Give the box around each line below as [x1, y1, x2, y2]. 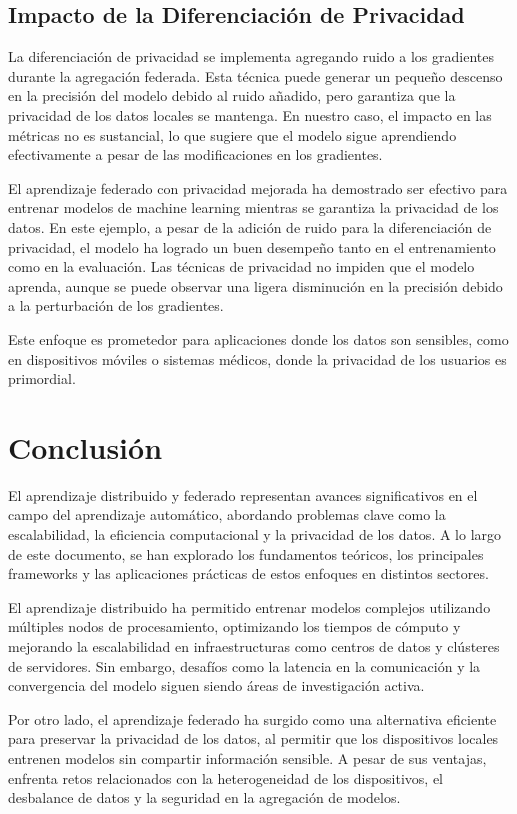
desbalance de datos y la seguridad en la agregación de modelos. [8, 787, 401, 808]
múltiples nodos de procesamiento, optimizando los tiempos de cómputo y [8, 616, 461, 637]
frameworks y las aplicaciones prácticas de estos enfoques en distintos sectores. [8, 563, 489, 584]
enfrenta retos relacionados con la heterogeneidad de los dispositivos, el [8, 767, 443, 788]
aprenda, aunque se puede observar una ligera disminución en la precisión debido [8, 275, 503, 296]
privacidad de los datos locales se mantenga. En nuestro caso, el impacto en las [8, 104, 492, 125]
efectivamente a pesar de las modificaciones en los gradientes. [8, 144, 383, 165]
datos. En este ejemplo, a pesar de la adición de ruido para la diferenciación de [8, 216, 492, 237]
